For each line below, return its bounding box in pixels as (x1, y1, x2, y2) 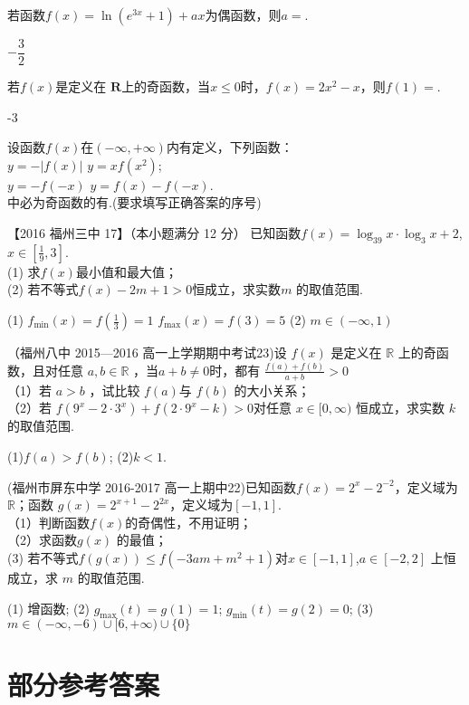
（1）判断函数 (7, 512, 90, 531)
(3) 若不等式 (7, 548, 79, 567)
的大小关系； (234, 380, 311, 399)
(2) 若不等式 (7, 280, 79, 299)
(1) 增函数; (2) (7, 598, 90, 617)
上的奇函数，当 (121, 77, 211, 96)
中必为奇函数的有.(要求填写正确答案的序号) (7, 193, 262, 212)
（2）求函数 (7, 530, 77, 549)
